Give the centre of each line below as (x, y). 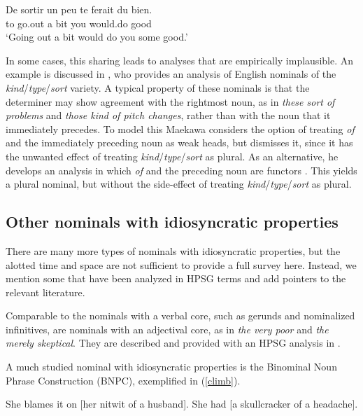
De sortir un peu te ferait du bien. (79, 9)
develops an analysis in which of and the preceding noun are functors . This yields (181, 170)
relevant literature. (45, 292)
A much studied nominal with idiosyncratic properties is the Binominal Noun (171, 367)
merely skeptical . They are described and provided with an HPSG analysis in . (173, 343)
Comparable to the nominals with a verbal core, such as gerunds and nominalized (180, 316)
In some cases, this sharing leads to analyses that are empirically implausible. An (179, 60)
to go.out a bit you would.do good (79, 23)
